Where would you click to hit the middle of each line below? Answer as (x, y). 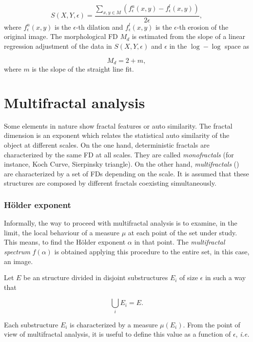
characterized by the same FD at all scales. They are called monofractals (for (119, 154)
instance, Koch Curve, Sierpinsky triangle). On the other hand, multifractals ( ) (122, 164)
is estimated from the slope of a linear (189, 36)
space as (237, 46)
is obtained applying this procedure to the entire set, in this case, (152, 251)
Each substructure (31, 324)
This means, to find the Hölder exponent (65, 242)
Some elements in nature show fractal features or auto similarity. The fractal (118, 125)
